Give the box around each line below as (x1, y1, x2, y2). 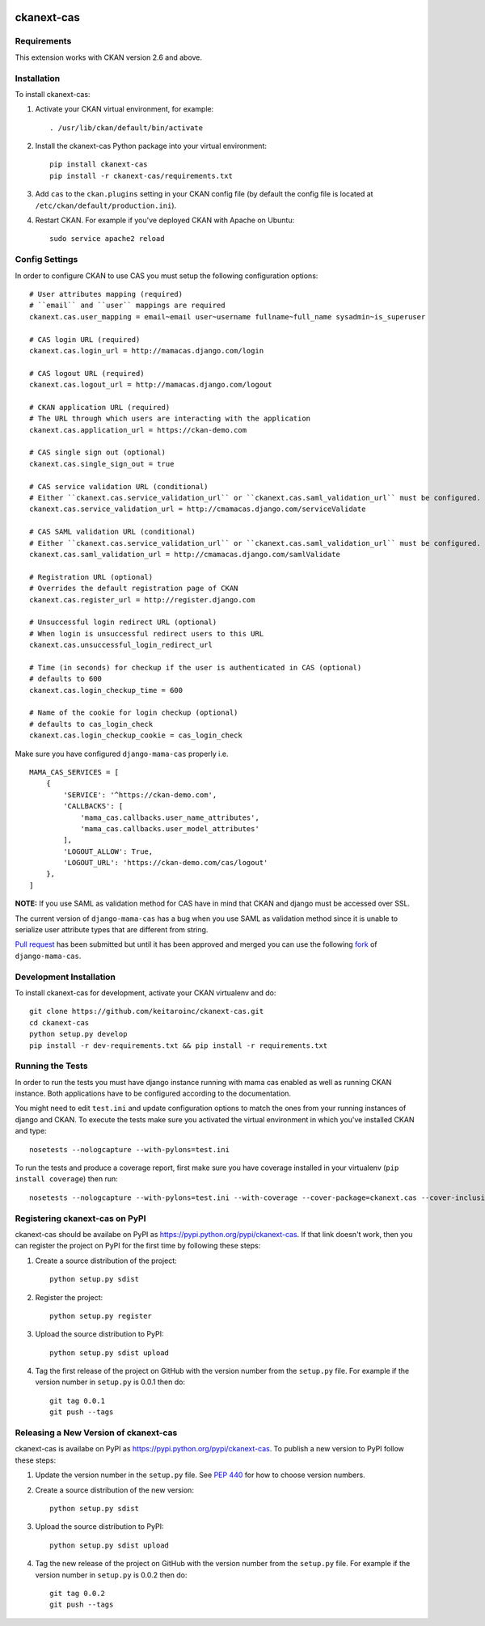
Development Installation (15, 971, 116, 982)
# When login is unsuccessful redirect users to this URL (29, 629, 264, 638)
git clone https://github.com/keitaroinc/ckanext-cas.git (29, 1007, 264, 1016)
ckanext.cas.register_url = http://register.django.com (29, 595, 255, 604)
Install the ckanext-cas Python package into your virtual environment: (35, 141, 267, 151)
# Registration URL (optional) (29, 572, 154, 581)
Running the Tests (15, 1060, 88, 1071)
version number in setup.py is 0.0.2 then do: (35, 1569, 188, 1580)
